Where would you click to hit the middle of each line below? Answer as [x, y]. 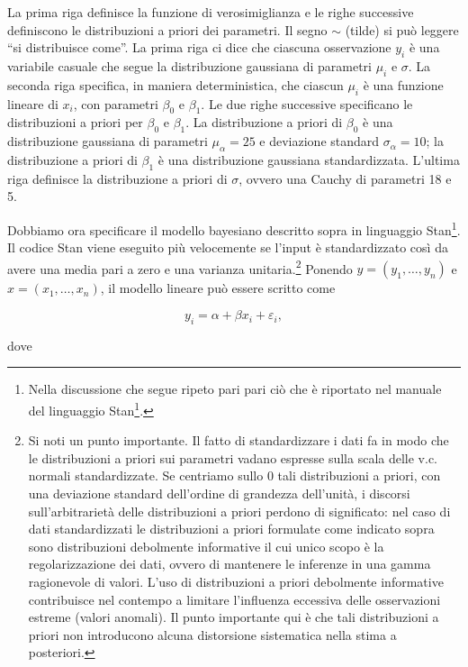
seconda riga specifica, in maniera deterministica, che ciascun [175, 84]
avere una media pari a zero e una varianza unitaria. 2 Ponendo [180, 267]
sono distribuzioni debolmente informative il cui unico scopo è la [206, 546]
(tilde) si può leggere [402, 29]
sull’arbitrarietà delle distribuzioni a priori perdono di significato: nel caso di [239, 511]
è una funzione [403, 84]
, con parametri [116, 103]
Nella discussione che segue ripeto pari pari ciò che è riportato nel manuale [235, 389]
